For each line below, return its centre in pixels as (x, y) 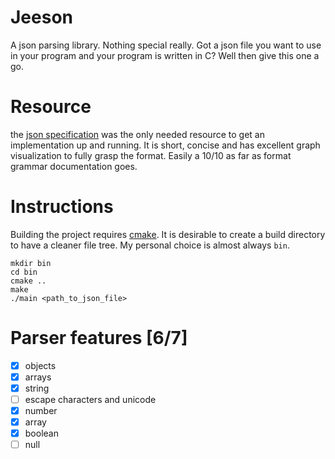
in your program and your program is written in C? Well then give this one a (165, 55)
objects (40, 365)
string (37, 388)
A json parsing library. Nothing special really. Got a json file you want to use (166, 45)
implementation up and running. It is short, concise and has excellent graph (165, 145)
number (41, 410)
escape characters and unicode (90, 399)
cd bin (24, 272)
